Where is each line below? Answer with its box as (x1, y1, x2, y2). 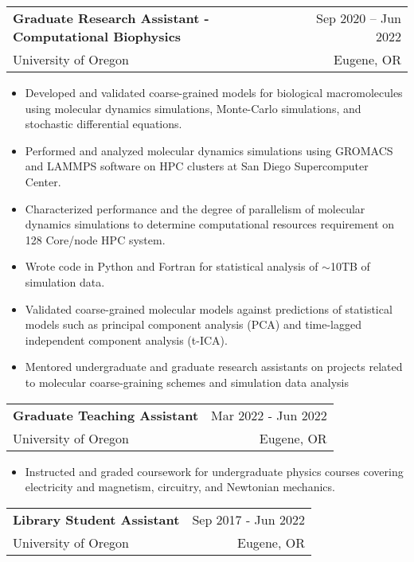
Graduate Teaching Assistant (13, 405, 199, 424)
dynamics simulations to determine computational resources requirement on (25, 216, 395, 232)
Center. (25, 173, 61, 189)
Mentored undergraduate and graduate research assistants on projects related (25, 358, 403, 375)
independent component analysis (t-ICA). (25, 331, 228, 348)
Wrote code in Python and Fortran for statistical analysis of (25, 258, 318, 275)
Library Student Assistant (13, 509, 180, 529)
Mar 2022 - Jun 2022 (211, 405, 327, 424)
